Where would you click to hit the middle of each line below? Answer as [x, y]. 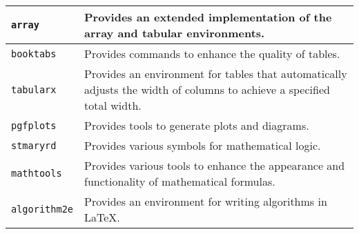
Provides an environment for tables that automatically [216, 74]
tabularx [34, 89]
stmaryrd [34, 145]
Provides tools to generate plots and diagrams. [197, 125]
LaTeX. [102, 217]
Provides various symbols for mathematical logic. [203, 145]
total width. [113, 105]
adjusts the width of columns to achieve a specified [207, 89]
